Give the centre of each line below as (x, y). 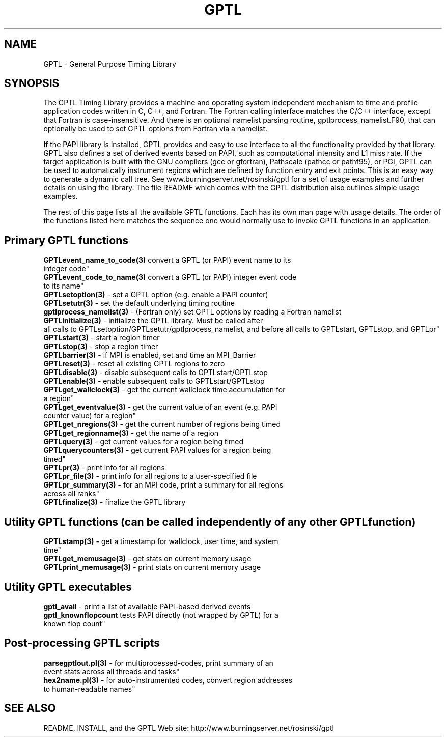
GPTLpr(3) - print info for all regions (104, 468)
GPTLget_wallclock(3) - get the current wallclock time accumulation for (164, 390)
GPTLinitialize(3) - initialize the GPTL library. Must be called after (153, 321)
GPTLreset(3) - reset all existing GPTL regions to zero (134, 364)
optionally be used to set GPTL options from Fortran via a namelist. (156, 129)
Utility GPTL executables (68, 587)
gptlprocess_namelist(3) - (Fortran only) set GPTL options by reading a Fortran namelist (192, 312)
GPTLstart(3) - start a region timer (102, 338)
